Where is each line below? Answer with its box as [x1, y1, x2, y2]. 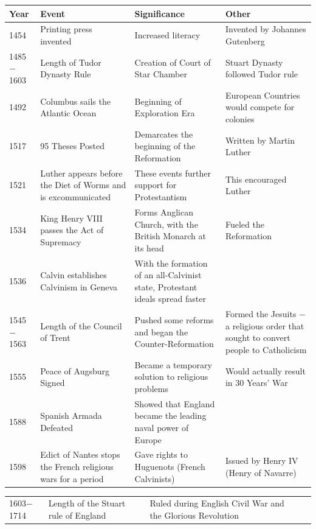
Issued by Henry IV [225, 454, 298, 467]
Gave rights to [134, 448, 188, 461]
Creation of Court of [134, 55, 211, 68]
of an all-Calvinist [134, 268, 202, 281]
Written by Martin [225, 133, 295, 146]
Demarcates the [134, 127, 193, 140]
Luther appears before [40, 166, 123, 179]
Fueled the [225, 217, 264, 230]
